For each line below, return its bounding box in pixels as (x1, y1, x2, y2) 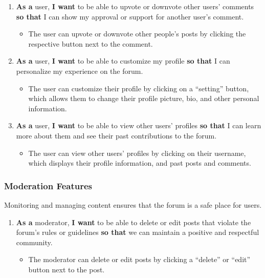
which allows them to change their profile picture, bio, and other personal (28, 93, 259, 104)
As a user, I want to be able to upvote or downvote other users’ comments (16, 1, 254, 11)
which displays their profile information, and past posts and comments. (28, 157, 251, 168)
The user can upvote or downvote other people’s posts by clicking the (28, 28, 246, 39)
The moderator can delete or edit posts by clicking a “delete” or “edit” (28, 254, 251, 265)
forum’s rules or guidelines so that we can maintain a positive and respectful (16, 227, 259, 237)
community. (16, 236, 53, 247)
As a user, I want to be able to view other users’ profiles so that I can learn (16, 120, 261, 131)
